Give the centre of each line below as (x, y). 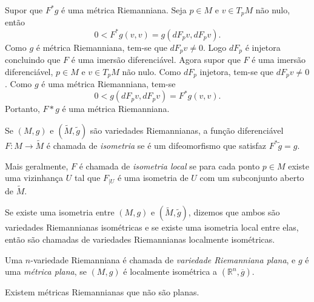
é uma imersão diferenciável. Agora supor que (156, 59)
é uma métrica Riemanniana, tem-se (109, 84)
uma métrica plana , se (46, 271)
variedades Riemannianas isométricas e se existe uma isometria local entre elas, (152, 227)
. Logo (215, 47)
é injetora (263, 47)
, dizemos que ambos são (234, 212)
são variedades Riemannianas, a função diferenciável (187, 130)
